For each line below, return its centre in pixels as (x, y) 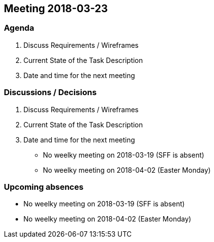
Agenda (19, 28)
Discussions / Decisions (50, 92)
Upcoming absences (44, 187)
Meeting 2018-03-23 (56, 9)
